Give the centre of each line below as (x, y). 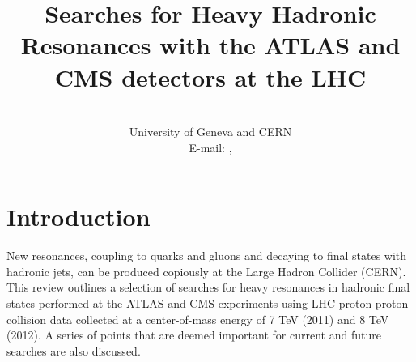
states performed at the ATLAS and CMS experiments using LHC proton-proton (208, 303)
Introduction (79, 217)
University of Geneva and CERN (210, 132)
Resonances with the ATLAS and (210, 45)
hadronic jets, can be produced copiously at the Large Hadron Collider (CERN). (206, 271)
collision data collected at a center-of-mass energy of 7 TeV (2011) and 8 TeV (198, 319)
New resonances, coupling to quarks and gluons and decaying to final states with (207, 256)
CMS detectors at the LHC (210, 77)
